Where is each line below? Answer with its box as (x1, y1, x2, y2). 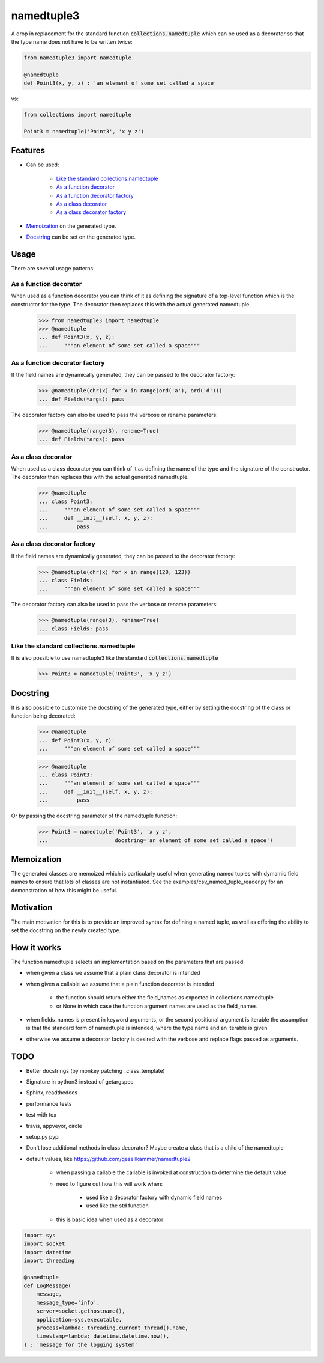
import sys (23, 1232, 56, 1239)
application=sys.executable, (36, 1316, 122, 1323)
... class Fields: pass (38, 625, 109, 632)
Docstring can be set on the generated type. (26, 233, 136, 240)
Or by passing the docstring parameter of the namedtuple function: (11, 812, 178, 820)
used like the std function (86, 1202, 149, 1209)
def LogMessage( (23, 1282, 72, 1289)
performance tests (26, 1100, 72, 1107)
